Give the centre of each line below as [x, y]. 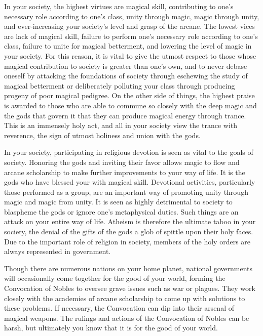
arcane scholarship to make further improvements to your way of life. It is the [125, 172]
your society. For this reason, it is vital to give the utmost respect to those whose [130, 55]
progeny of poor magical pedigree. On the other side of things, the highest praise [129, 95]
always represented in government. [58, 251]
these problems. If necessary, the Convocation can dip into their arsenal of [119, 308]
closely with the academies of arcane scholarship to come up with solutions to [125, 298]
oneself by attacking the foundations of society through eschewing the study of [126, 76]
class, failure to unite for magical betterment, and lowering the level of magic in [128, 46]
